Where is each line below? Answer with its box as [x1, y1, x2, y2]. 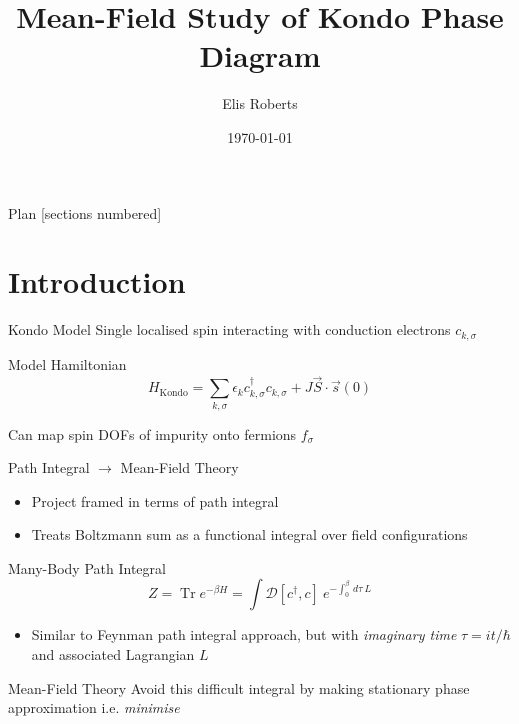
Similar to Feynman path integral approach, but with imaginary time [31, 624, 457, 645]
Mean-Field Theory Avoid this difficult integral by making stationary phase [8, 677, 470, 698]
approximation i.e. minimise [8, 697, 180, 718]
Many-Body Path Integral [8, 557, 166, 578]
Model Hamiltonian [8, 354, 127, 375]
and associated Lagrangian [31, 644, 195, 665]
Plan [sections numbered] [8, 202, 162, 223]
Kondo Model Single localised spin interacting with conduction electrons [8, 319, 451, 340]
